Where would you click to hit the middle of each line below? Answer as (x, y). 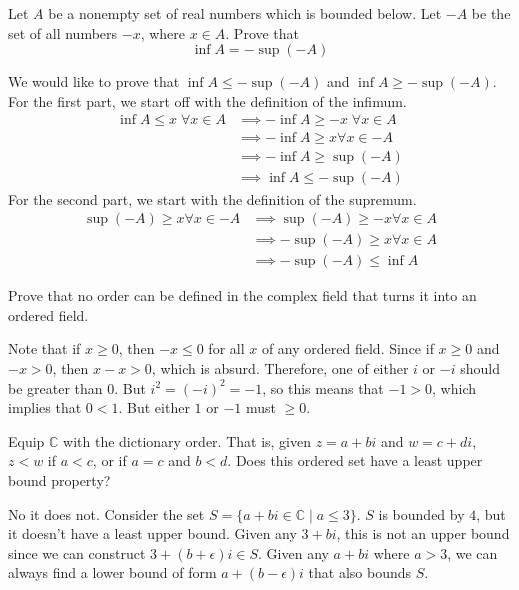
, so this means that (323, 387)
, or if (109, 460)
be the (491, 13)
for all (226, 348)
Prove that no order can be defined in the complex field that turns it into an (242, 295)
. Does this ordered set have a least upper (355, 460)
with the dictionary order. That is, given (187, 440)
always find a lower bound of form (112, 572)
